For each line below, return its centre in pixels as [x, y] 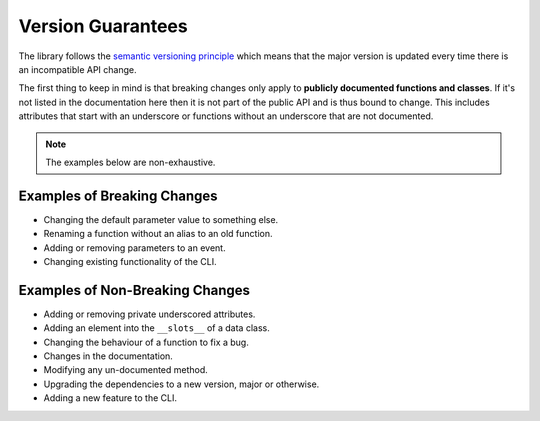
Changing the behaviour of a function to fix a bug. [146, 342]
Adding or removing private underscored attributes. [149, 314]
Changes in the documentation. [108, 356]
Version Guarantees [103, 26]
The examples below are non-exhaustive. [130, 162]
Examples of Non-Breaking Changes [134, 290]
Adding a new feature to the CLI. [110, 398]
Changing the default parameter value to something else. [161, 219]
